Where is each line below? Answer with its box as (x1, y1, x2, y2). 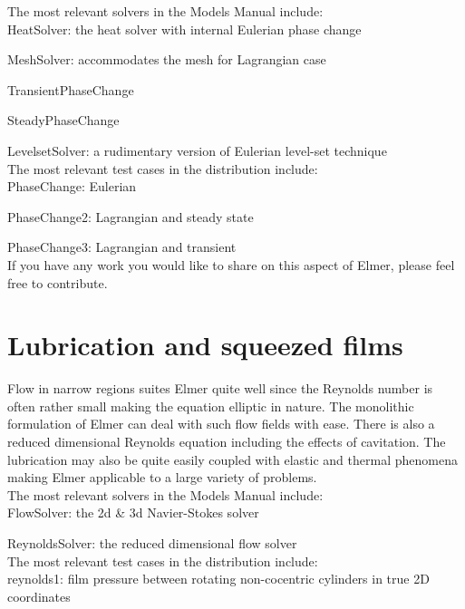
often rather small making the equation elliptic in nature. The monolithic (7, 396, 414, 415)
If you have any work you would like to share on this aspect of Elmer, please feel (7, 255, 455, 274)
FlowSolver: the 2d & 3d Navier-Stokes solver (7, 503, 259, 522)
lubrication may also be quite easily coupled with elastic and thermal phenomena (7, 449, 458, 469)
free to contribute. (7, 273, 108, 292)
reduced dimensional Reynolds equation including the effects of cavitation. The (7, 432, 446, 451)
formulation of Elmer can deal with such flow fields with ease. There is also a (7, 414, 435, 433)
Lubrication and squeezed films (7, 326, 403, 363)
